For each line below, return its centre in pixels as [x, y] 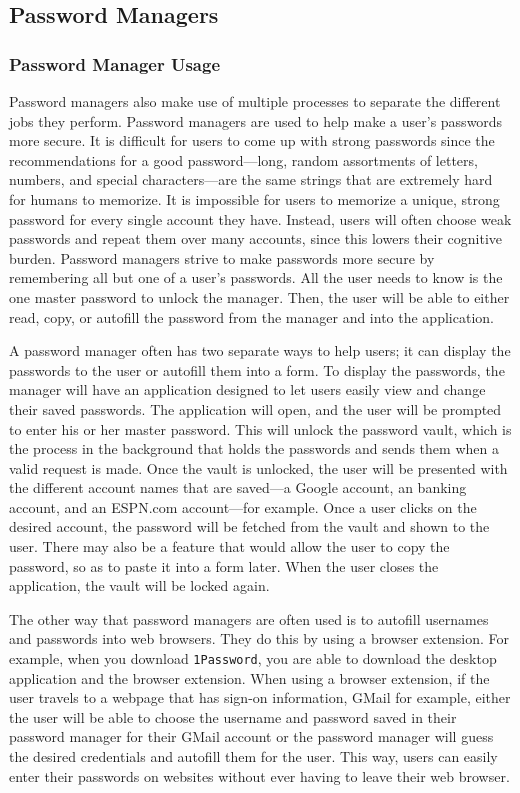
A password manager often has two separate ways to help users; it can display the [260, 350]
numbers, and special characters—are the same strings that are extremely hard [251, 179]
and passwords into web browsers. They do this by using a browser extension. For [259, 638]
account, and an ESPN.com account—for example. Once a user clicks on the [243, 506]
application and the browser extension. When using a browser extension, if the [249, 677]
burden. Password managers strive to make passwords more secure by [222, 257]
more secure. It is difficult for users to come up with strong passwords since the [252, 140]
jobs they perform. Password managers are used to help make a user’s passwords [256, 120]
